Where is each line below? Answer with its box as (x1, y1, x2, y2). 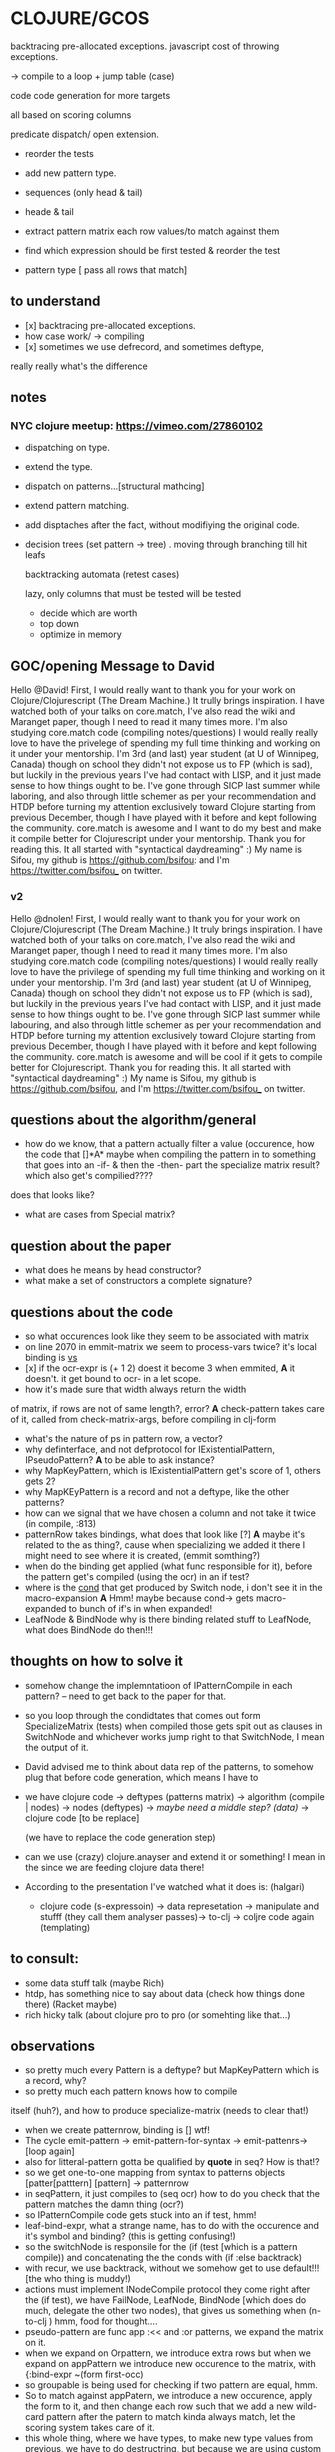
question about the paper (10, 1237, 172, 1254)
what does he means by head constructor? (24, 1264, 202, 1276)
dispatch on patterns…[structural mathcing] (24, 480, 205, 492)
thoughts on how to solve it (10, 1653, 183, 1670)
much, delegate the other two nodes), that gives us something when (24, 2305, 307, 2317)
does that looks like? (10, 1189, 95, 1201)
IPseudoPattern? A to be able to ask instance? (24, 1453, 215, 1466)
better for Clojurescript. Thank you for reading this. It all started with (10, 1061, 292, 1073)
